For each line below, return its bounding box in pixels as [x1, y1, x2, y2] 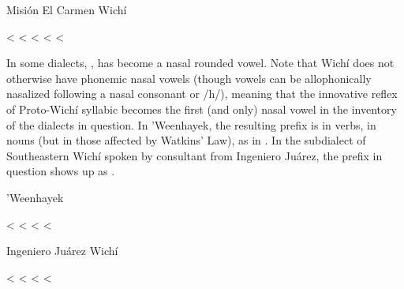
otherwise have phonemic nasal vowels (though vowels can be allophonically [6, 69, 372, 86]
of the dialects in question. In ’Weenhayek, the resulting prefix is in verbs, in [6, 116, 376, 133]
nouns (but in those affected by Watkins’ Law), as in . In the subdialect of [6, 132, 366, 148]
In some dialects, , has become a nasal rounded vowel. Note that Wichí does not [6, 54, 395, 71]
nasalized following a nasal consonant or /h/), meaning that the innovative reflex [6, 85, 398, 102]
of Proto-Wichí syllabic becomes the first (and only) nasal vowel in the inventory [6, 100, 397, 117]
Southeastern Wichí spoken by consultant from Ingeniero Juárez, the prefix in [6, 147, 383, 163]
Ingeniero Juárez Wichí [6, 242, 118, 259]
